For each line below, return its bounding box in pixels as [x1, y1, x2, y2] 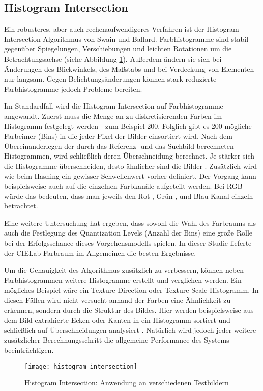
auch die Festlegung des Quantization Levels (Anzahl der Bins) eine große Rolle [4, 227, 253, 238]
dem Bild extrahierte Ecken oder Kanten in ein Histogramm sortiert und [4, 315, 230, 325]
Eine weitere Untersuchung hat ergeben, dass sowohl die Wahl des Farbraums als [4, 217, 256, 228]
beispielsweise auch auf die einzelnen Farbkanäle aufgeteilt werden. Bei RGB [4, 180, 243, 191]
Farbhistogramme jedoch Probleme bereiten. [4, 83, 142, 94]
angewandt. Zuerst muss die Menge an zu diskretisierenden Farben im [4, 110, 222, 121]
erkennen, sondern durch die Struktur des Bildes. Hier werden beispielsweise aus [4, 304, 254, 315]
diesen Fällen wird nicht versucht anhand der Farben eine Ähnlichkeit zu [4, 295, 231, 305]
